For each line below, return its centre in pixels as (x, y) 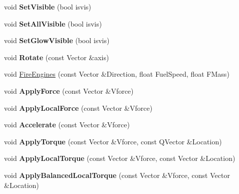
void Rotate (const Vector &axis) (57, 57)
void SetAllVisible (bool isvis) (53, 23)
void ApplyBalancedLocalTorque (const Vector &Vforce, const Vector (117, 175)
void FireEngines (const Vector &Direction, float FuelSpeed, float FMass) (117, 74)
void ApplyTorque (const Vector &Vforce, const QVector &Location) (113, 141)
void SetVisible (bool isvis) (48, 7)
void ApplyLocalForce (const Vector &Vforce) (78, 108)
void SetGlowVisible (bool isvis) (57, 40)
